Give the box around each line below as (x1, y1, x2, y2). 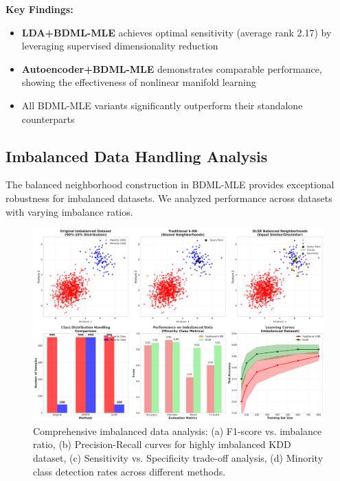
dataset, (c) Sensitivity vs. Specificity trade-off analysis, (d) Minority (33, 451, 324, 465)
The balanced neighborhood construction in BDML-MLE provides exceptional (5, 177, 335, 192)
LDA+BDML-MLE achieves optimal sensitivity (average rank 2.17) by (21, 25, 332, 39)
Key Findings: (5, 2, 73, 16)
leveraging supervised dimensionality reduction (21, 38, 218, 53)
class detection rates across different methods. (33, 464, 226, 478)
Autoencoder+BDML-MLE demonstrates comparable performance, (21, 61, 322, 76)
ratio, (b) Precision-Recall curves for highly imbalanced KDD (33, 437, 291, 451)
